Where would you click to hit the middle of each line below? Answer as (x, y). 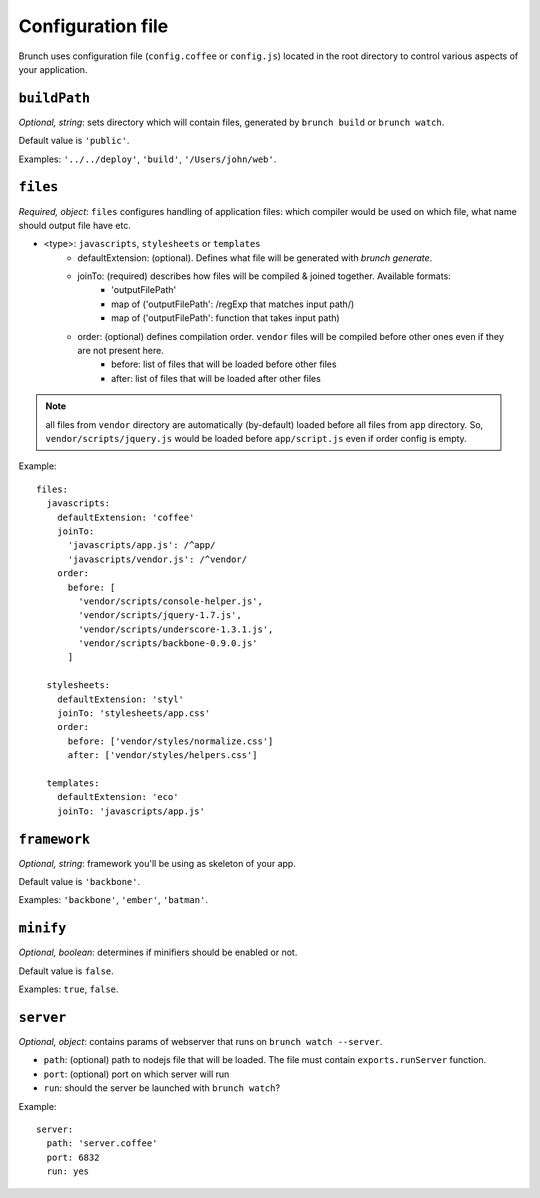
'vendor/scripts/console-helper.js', (171, 601)
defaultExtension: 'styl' (120, 699)
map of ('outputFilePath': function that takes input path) (225, 318)
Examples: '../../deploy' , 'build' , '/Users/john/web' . (147, 159)
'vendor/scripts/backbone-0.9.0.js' (168, 643)
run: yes (68, 1171)
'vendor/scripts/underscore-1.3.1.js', (176, 629)
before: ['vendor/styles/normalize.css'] (170, 741)
